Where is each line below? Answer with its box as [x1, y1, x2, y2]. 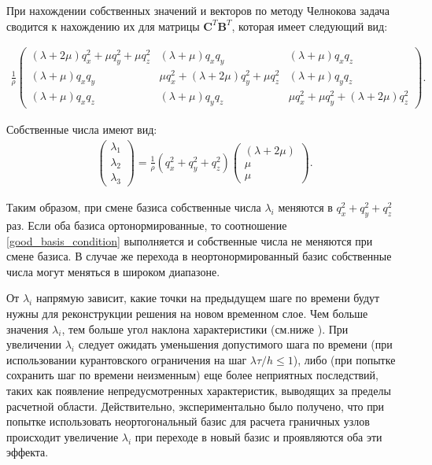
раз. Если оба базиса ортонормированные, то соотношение [6, 216, 287, 233]
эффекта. [6, 444, 49, 460]
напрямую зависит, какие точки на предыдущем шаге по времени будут [35, 290, 380, 306]
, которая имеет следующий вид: [231, 17, 388, 34]
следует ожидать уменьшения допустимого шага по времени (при [78, 336, 393, 352]
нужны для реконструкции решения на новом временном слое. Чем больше [6, 304, 368, 321]
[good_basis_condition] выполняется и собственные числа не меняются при [6, 232, 373, 249]
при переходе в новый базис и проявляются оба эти [135, 428, 382, 445]
